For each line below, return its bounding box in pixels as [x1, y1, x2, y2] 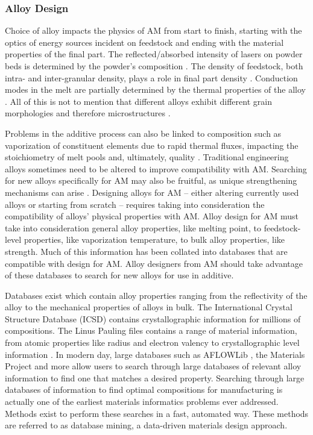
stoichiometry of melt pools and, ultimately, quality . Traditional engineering [5, 151, 289, 163]
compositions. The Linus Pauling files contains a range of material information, [5, 324, 297, 337]
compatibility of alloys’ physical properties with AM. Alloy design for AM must [5, 210, 299, 222]
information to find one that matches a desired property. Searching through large [5, 371, 305, 384]
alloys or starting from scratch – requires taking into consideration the [5, 198, 265, 210]
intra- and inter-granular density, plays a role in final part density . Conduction [5, 71, 298, 84]
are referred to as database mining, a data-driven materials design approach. [5, 419, 288, 431]
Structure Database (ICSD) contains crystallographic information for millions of [5, 312, 301, 325]
